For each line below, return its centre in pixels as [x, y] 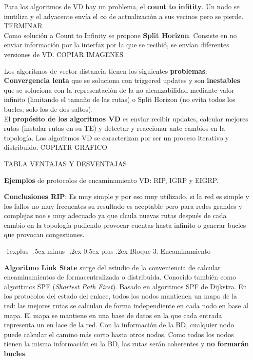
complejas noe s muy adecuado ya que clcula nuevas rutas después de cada [115, 215]
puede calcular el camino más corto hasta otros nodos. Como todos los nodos [119, 334]
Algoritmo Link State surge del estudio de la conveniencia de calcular [112, 267]
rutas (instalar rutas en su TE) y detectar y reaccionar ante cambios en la [115, 128]
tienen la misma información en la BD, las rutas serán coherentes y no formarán [126, 344]
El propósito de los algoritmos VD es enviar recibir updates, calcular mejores [126, 118]
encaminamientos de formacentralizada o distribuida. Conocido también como [120, 277]
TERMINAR [23, 26]
